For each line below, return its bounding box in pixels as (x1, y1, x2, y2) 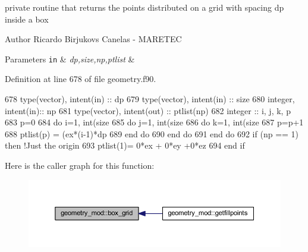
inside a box (5, 12, 49, 25)
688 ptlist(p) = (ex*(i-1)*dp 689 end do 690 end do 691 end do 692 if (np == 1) (5, 127, 299, 140)
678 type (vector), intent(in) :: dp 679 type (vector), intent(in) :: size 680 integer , (5, 93, 295, 105)
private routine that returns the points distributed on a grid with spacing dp (5, 1, 284, 13)
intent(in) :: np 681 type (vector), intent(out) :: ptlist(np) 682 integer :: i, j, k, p (5, 104, 291, 116)
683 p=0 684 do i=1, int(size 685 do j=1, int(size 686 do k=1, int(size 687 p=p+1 (5, 116, 304, 128)
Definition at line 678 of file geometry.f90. (5, 73, 156, 85)
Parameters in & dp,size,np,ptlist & (5, 52, 135, 65)
